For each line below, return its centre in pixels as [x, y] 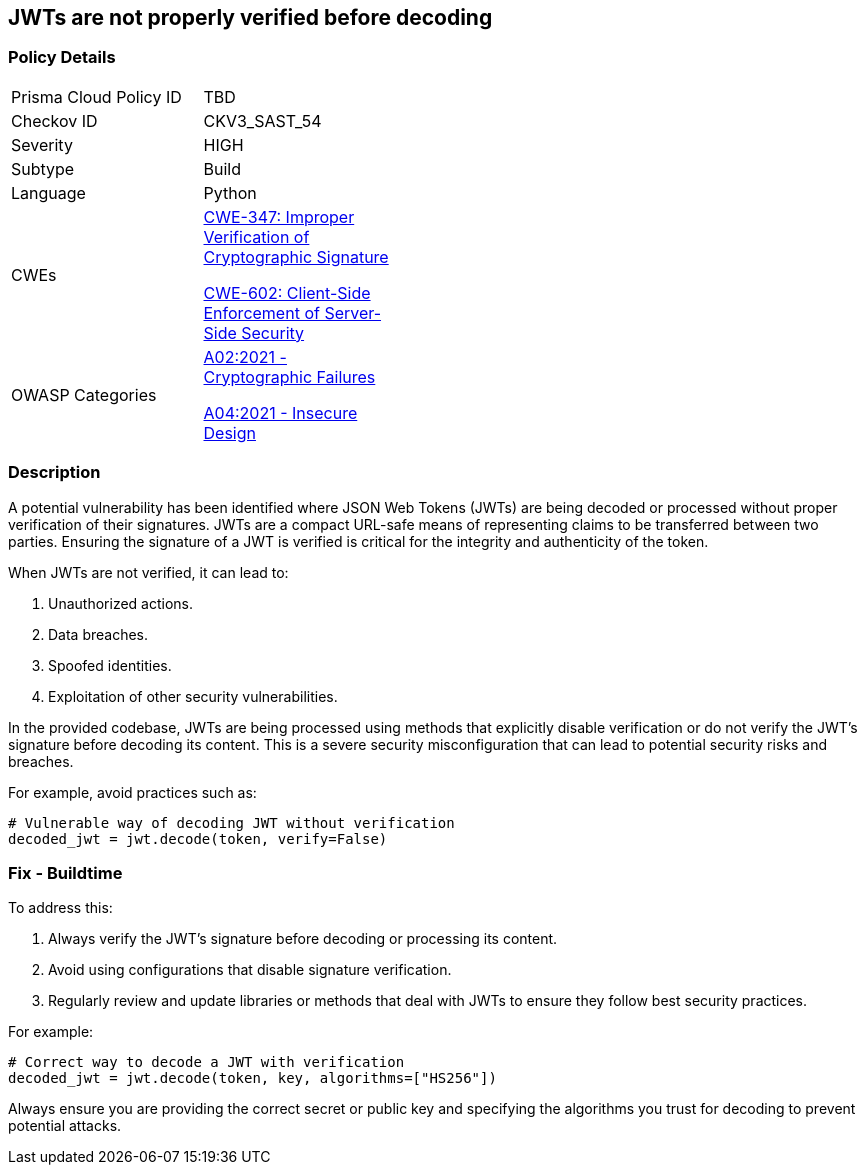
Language [48, 192]
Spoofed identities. [110, 665]
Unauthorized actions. [120, 603]
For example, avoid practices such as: [132, 792]
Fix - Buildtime [65, 872]
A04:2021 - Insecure [280, 412]
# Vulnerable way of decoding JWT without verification [231, 822]
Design [229, 432]
